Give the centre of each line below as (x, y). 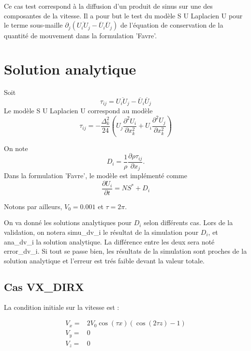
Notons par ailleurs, (33, 206)
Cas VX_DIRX (44, 286)
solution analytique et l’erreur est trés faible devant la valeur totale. (104, 260)
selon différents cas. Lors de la (188, 222)
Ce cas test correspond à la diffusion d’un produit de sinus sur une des (108, 6)
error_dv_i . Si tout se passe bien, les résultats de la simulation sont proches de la (125, 251)
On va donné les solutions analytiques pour (68, 222)
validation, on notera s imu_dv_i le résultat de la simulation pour (101, 232)
